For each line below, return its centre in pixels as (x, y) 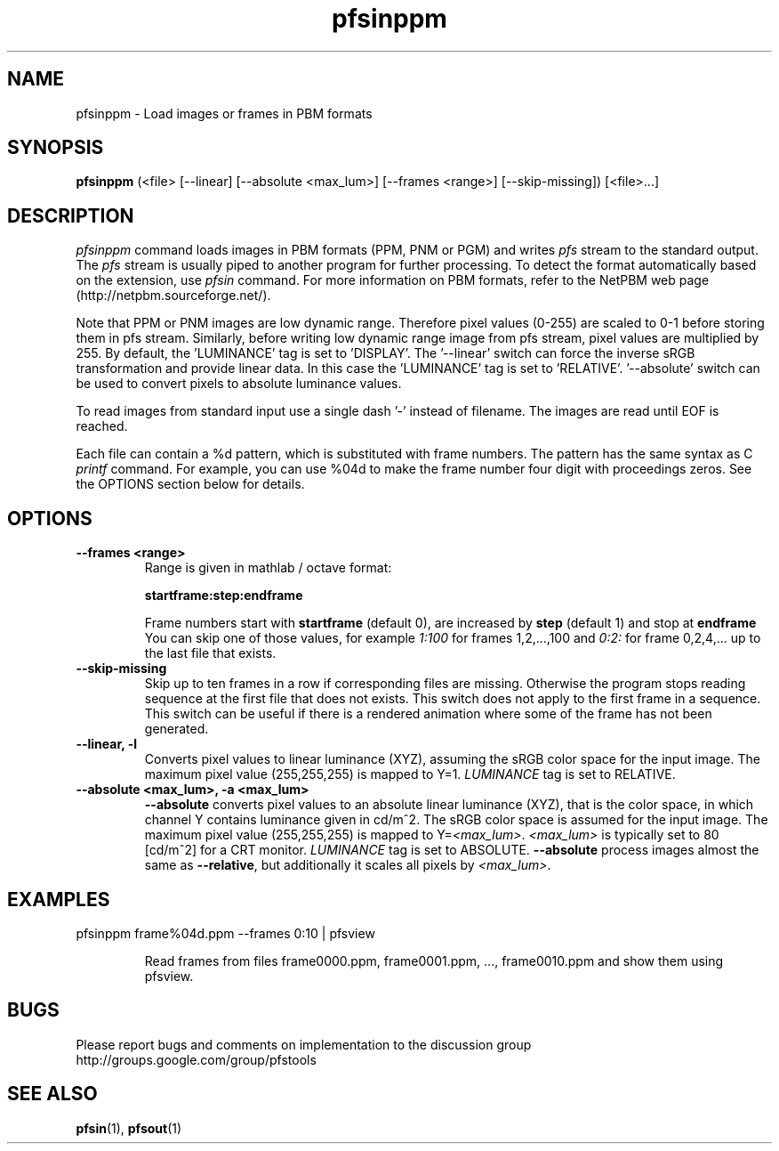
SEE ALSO (52, 1094)
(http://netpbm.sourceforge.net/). (173, 296)
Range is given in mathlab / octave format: (268, 568)
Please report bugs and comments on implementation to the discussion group (304, 1044)
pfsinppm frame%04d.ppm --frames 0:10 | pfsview (225, 933)
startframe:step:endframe (224, 596)
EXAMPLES (59, 899)
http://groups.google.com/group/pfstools (196, 1059)
